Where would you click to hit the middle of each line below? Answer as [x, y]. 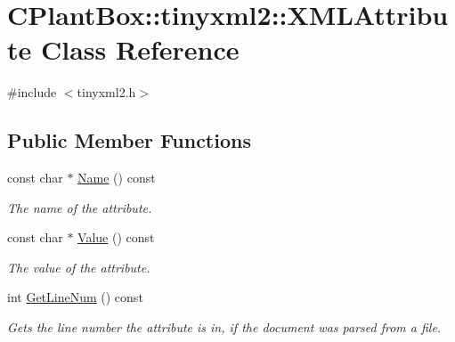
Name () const [117, 178]
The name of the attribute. [80, 207]
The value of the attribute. [79, 267]
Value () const [116, 237]
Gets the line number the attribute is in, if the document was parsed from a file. [224, 327]
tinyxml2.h [106, 92]
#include [32, 92]
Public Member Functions [129, 140]
